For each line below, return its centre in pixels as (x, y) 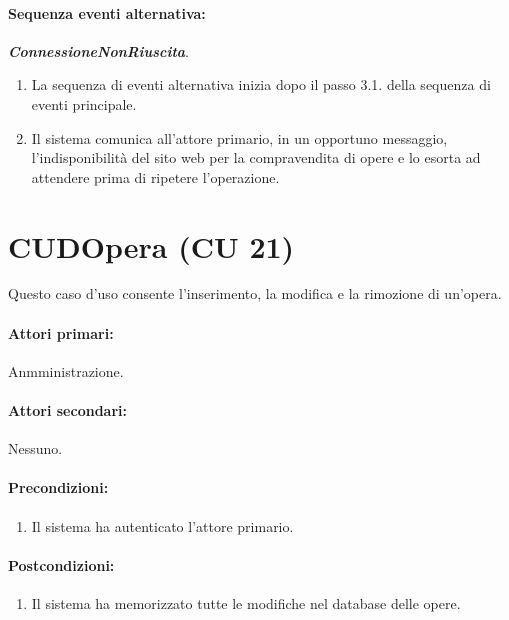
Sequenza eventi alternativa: (107, 12)
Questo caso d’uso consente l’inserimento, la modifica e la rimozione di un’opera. (255, 293)
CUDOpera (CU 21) (151, 245)
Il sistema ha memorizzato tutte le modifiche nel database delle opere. (246, 603)
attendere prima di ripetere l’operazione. (155, 176)
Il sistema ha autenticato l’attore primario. (162, 525)
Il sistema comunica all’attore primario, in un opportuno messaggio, (239, 137)
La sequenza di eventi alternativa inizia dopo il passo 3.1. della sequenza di (261, 84)
